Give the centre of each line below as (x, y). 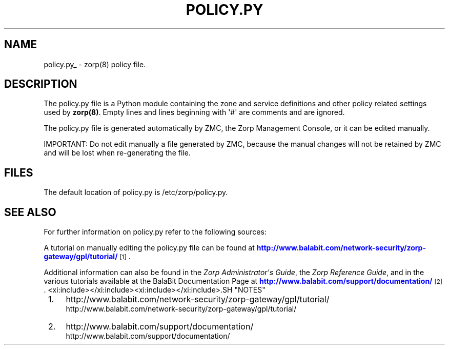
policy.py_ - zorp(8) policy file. (95, 64)
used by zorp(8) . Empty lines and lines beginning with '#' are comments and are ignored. (194, 112)
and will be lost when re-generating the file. (117, 153)
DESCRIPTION (41, 84)
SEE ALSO (30, 212)
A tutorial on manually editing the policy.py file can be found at (149, 248)
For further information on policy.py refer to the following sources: (155, 232)
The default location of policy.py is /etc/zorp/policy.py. (136, 192)
